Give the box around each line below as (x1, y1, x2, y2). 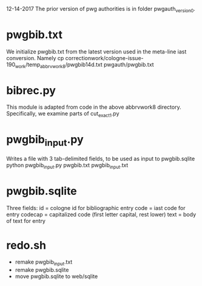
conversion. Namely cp (6, 54, 64, 61)
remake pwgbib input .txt (15, 258, 73, 267)
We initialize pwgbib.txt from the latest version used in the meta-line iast (6, 48, 187, 55)
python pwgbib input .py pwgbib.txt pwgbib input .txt (6, 161, 129, 170)
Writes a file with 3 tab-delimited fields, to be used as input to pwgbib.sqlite (6, 155, 195, 162)
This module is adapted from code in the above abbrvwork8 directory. (6, 103, 181, 111)
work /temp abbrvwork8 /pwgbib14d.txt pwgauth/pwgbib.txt (15, 61, 154, 69)
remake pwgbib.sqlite (15, 267, 69, 274)
